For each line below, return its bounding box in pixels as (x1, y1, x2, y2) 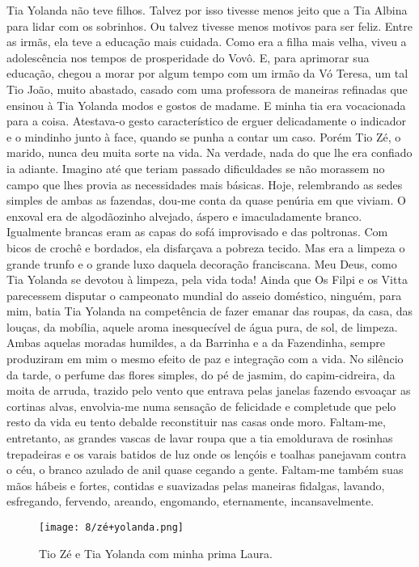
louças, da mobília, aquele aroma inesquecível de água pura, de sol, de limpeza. (6, 318, 398, 335)
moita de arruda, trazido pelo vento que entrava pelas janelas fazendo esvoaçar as (6, 382, 411, 399)
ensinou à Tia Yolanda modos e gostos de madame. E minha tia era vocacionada (6, 96, 406, 113)
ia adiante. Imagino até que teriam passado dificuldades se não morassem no (6, 159, 385, 176)
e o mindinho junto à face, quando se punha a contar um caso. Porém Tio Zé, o (6, 128, 401, 145)
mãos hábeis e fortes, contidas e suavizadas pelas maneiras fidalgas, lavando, (6, 476, 385, 493)
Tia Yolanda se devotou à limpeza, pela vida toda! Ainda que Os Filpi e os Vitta (6, 271, 408, 288)
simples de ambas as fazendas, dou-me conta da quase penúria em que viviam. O (6, 192, 406, 209)
